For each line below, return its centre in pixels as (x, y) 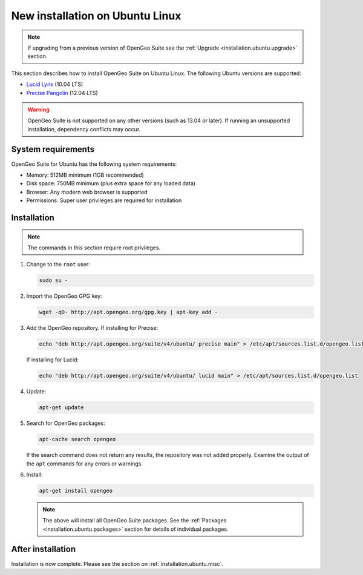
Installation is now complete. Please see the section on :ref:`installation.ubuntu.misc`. (117, 563)
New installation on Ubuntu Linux (96, 16)
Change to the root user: (58, 264)
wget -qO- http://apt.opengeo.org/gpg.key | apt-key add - (128, 312)
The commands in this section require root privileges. (94, 248)
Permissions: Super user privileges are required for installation (104, 200)
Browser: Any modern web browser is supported (87, 192)
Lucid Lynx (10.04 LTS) (55, 84)
